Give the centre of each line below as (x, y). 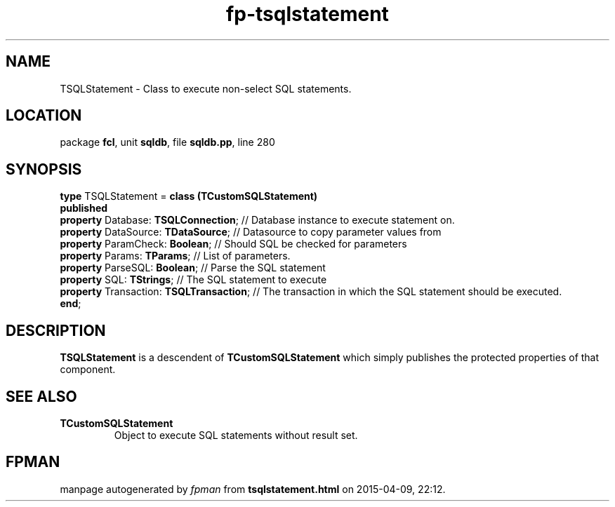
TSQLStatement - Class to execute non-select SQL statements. (206, 88)
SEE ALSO (41, 396)
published (84, 208)
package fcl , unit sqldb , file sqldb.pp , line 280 (167, 142)
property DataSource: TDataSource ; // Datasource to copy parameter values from (251, 232)
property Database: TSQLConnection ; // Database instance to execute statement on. (257, 220)
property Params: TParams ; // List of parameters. (175, 256)
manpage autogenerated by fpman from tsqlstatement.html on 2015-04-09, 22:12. (253, 489)
